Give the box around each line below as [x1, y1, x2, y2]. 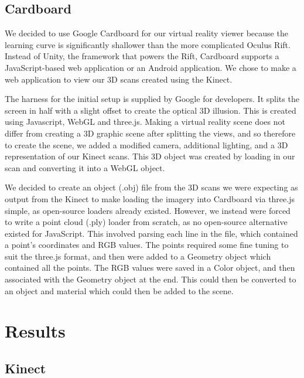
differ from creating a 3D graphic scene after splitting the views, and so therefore [5, 127, 296, 139]
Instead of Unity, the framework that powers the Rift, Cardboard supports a [5, 50, 279, 62]
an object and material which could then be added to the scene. [5, 284, 234, 297]
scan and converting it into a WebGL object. [5, 161, 165, 173]
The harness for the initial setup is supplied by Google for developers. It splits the [5, 93, 299, 105]
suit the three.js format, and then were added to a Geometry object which [5, 250, 271, 262]
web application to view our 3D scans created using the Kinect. [5, 73, 233, 85]
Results [5, 319, 66, 343]
